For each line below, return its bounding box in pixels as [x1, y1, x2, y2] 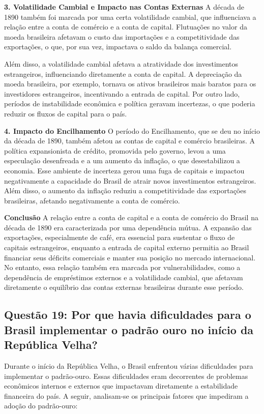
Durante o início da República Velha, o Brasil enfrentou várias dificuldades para [4, 361, 253, 371]
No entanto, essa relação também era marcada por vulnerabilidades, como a [4, 262, 241, 273]
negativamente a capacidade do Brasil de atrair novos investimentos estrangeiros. [4, 175, 256, 186]
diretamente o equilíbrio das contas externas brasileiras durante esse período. [4, 282, 244, 292]
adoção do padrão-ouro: [4, 400, 78, 411]
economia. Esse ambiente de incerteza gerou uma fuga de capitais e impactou [4, 165, 245, 175]
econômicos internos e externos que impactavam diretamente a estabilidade [4, 380, 238, 391]
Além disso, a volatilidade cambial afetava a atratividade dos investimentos [4, 58, 239, 69]
